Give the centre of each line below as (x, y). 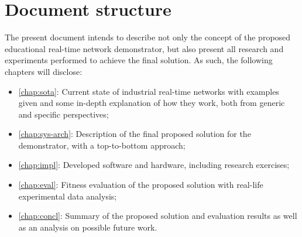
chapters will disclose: (44, 71)
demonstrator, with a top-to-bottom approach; (102, 145)
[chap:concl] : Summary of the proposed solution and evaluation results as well (158, 216)
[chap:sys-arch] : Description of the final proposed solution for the (135, 134)
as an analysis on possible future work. (88, 227)
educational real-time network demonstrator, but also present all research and (144, 48)
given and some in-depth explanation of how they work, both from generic (152, 103)
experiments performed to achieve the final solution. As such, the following (139, 60)
